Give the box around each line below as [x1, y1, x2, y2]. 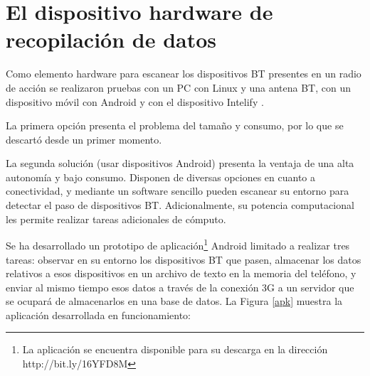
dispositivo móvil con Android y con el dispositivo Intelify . [6, 94, 264, 109]
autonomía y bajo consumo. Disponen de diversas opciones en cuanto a [6, 169, 316, 184]
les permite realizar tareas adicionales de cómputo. [6, 211, 226, 226]
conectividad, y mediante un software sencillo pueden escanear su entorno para [6, 183, 349, 198]
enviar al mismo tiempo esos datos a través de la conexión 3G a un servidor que [6, 279, 354, 294]
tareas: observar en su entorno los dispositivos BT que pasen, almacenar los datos [6, 252, 361, 267]
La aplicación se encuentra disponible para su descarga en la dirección [22, 342, 328, 357]
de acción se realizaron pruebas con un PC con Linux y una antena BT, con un [6, 80, 351, 95]
